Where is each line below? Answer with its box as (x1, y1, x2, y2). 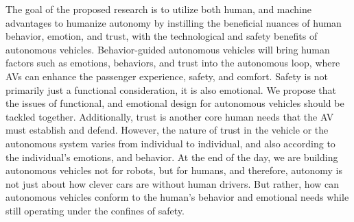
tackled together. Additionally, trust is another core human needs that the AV (5, 109, 334, 123)
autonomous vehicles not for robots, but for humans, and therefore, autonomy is (5, 163, 343, 177)
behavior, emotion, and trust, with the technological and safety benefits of (5, 29, 318, 43)
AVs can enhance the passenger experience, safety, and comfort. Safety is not (5, 69, 328, 83)
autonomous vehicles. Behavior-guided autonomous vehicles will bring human (5, 42, 330, 56)
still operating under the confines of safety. (5, 203, 185, 217)
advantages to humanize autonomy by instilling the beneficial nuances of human (5, 15, 342, 29)
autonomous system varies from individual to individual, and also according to (5, 136, 335, 150)
